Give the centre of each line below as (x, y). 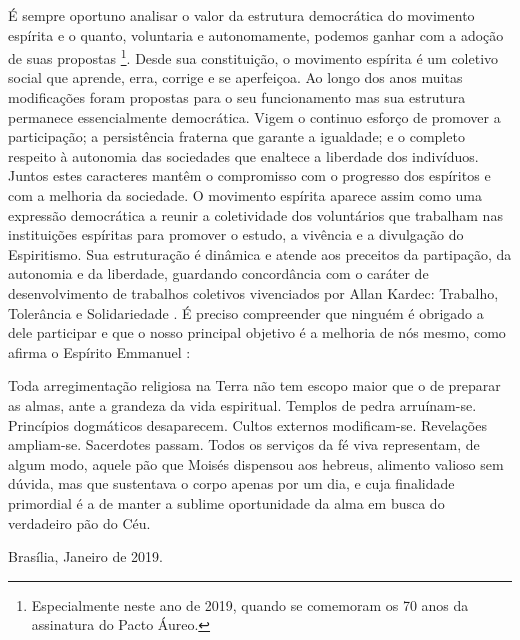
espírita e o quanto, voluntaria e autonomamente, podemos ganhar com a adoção (256, 34)
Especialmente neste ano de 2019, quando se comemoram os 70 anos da (250, 604)
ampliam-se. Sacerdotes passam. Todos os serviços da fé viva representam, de (244, 444)
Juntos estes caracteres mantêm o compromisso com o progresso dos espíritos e (249, 175)
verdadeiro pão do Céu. (79, 522)
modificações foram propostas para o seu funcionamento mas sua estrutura (237, 97)
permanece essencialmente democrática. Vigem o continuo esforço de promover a (254, 116)
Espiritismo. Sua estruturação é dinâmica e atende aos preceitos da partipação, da (260, 253)
